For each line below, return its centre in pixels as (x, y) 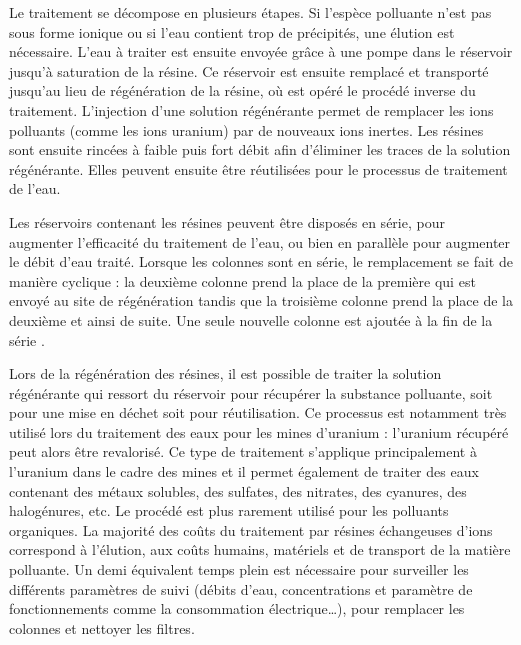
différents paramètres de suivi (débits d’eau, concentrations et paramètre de (241, 588)
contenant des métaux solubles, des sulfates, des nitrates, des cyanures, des (238, 490)
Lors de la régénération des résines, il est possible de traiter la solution (225, 373)
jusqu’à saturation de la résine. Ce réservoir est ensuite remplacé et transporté (249, 70)
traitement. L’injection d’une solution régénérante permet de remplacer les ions (251, 109)
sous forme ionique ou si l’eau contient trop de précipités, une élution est (232, 31)
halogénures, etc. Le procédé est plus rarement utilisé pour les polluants (229, 510)
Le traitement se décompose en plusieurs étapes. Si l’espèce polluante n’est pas (250, 12)
